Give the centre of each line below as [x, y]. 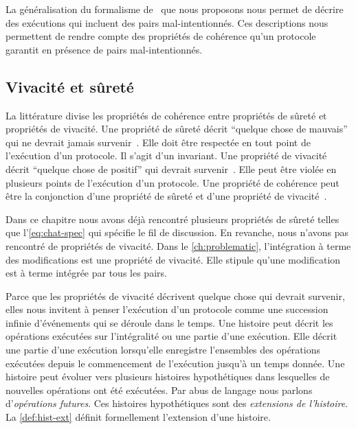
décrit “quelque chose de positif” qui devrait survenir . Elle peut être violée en [171, 169]
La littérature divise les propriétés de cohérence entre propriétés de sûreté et [166, 115]
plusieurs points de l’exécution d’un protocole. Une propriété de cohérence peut [173, 182]
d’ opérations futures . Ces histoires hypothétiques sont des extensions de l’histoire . [177, 403]
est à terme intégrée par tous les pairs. [86, 273]
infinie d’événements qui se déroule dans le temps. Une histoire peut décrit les [169, 322]
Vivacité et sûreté [70, 86]
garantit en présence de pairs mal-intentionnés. [104, 49]
